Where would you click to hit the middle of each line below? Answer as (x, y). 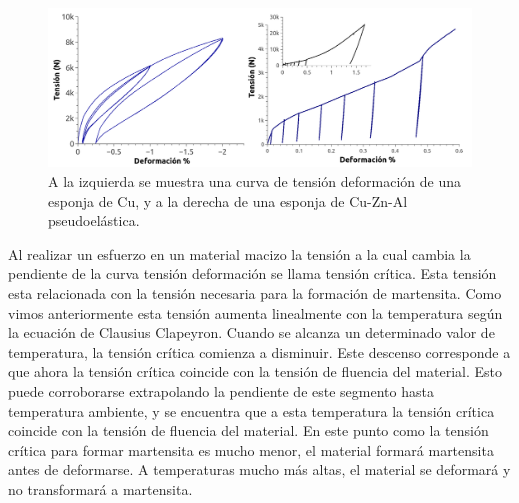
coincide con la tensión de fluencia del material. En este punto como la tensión (248, 430)
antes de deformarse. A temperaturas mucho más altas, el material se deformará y (259, 469)
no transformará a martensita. (100, 488)
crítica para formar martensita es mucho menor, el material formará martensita (251, 449)
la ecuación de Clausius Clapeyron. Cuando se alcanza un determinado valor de (251, 332)
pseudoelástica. (94, 220)
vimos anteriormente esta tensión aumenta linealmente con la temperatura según (255, 312)
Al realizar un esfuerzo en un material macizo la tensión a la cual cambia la (239, 253)
